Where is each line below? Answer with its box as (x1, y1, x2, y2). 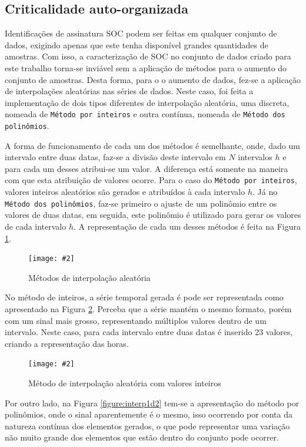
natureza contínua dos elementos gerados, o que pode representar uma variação (5, 419, 290, 432)
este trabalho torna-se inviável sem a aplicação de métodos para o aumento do (5, 61, 287, 74)
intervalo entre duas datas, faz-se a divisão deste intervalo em (5, 151, 226, 163)
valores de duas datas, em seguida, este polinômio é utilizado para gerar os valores (5, 208, 301, 221)
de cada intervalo (5, 220, 66, 232)
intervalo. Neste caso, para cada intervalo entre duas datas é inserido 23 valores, (5, 326, 293, 338)
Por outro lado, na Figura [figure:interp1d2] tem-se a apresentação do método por (5, 396, 300, 409)
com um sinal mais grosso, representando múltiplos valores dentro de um (5, 314, 267, 326)
